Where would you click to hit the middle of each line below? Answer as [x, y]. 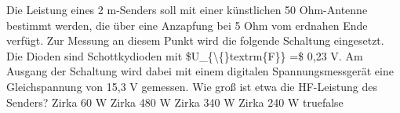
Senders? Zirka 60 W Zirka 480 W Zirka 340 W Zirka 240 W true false [175, 102]
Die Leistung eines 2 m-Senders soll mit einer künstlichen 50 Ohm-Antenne [187, 9]
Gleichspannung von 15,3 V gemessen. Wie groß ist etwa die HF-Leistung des [192, 86]
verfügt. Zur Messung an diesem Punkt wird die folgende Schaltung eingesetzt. [195, 40]
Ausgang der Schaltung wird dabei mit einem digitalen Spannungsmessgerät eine [200, 71]
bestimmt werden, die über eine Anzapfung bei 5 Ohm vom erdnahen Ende [187, 25]
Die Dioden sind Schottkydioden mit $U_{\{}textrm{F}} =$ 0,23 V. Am [185, 55]
